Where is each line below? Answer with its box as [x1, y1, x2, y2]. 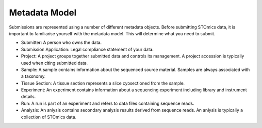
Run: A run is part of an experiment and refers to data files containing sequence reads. [21, 100, 194, 106]
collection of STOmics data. [21, 114, 77, 120]
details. [21, 94, 36, 100]
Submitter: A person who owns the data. [21, 40, 102, 45]
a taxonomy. [21, 73, 46, 79]
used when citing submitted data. [21, 60, 88, 66]
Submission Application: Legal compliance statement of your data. [21, 46, 154, 52]
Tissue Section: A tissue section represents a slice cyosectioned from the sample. [21, 80, 185, 86]
